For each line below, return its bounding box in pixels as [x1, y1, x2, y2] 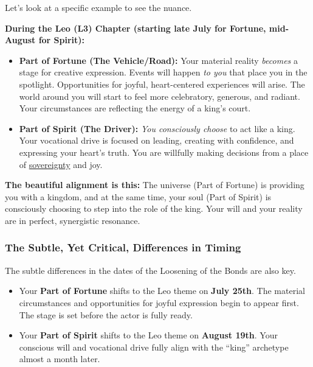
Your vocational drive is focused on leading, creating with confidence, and [19, 134, 294, 147]
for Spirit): [38, 33, 85, 46]
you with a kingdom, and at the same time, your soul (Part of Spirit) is [5, 190, 272, 203]
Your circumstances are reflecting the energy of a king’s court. [19, 102, 251, 114]
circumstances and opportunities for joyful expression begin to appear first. [19, 296, 299, 309]
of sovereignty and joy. [19, 158, 103, 170]
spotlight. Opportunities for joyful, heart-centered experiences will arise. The [19, 77, 305, 90]
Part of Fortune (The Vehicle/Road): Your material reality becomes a [19, 54, 298, 66]
